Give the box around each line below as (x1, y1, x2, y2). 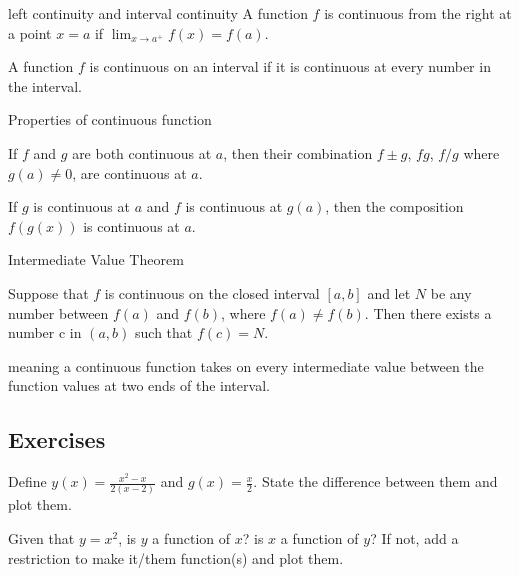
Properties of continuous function (8, 109, 212, 130)
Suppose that (8, 282, 89, 303)
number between (8, 302, 109, 323)
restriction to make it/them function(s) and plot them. (8, 547, 344, 568)
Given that (8, 528, 75, 549)
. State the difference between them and (253, 471, 498, 492)
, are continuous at (72, 162, 187, 183)
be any (430, 282, 472, 303)
